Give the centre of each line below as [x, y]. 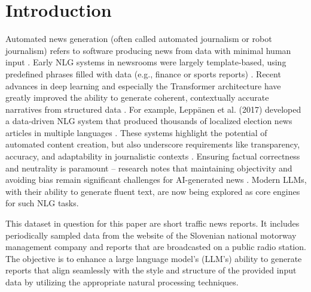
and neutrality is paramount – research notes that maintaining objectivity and [149, 168]
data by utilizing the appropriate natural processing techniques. [122, 282]
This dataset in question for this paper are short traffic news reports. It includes [153, 223]
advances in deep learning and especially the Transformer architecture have [143, 85]
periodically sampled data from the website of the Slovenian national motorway [151, 235]
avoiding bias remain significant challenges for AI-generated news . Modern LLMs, [156, 180]
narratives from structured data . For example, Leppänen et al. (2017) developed [153, 109]
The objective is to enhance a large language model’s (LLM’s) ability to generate [154, 258]
